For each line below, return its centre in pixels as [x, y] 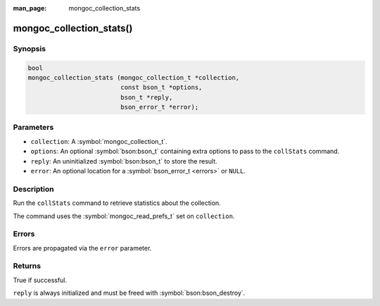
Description [33, 189]
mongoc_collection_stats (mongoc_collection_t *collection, [134, 78]
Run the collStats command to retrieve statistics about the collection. [117, 203]
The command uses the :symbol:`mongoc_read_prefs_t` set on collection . [124, 216]
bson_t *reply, [147, 97]
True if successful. [40, 280]
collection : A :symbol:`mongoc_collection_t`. [99, 141]
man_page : [30, 8]
